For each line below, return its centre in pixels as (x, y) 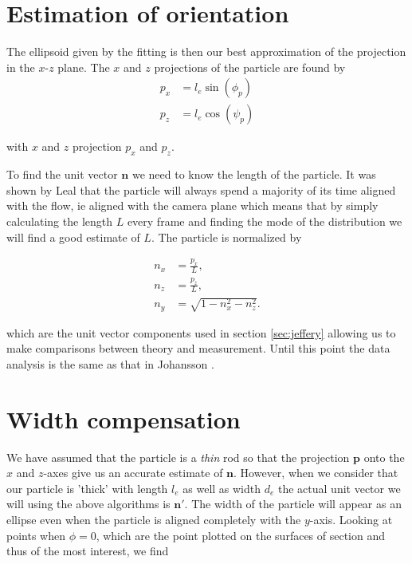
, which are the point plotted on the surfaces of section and (241, 535)
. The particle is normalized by (226, 237)
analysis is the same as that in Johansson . (110, 363)
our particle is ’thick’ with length (87, 488)
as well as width (222, 488)
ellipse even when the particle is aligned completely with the (154, 519)
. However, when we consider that (316, 473)
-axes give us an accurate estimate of (133, 473)
